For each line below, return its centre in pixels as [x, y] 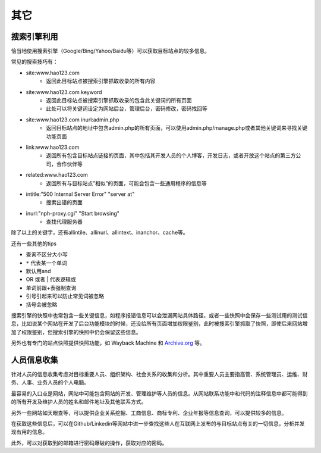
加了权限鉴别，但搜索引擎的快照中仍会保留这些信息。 [76, 332]
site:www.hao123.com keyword [64, 92]
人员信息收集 [34, 360]
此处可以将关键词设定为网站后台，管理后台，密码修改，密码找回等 [127, 109]
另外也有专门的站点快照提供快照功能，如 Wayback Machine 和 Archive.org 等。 [108, 343]
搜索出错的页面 [64, 202]
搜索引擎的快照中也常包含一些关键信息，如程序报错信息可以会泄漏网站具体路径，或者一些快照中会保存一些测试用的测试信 [159, 315]
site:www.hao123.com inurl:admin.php [73, 120]
